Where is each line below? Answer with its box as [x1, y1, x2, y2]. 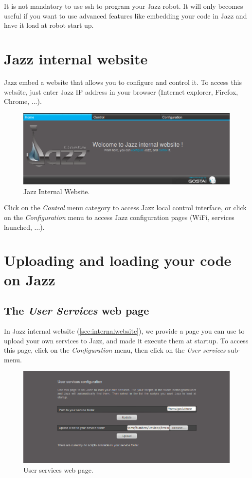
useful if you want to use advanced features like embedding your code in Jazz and [4, 10, 247, 20]
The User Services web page [4, 303, 149, 318]
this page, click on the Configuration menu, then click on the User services [4, 345, 226, 355]
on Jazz [4, 269, 55, 289]
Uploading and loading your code [4, 250, 232, 270]
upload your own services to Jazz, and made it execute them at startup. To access [4, 335, 249, 345]
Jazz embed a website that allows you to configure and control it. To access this [4, 77, 242, 87]
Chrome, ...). [4, 96, 42, 106]
